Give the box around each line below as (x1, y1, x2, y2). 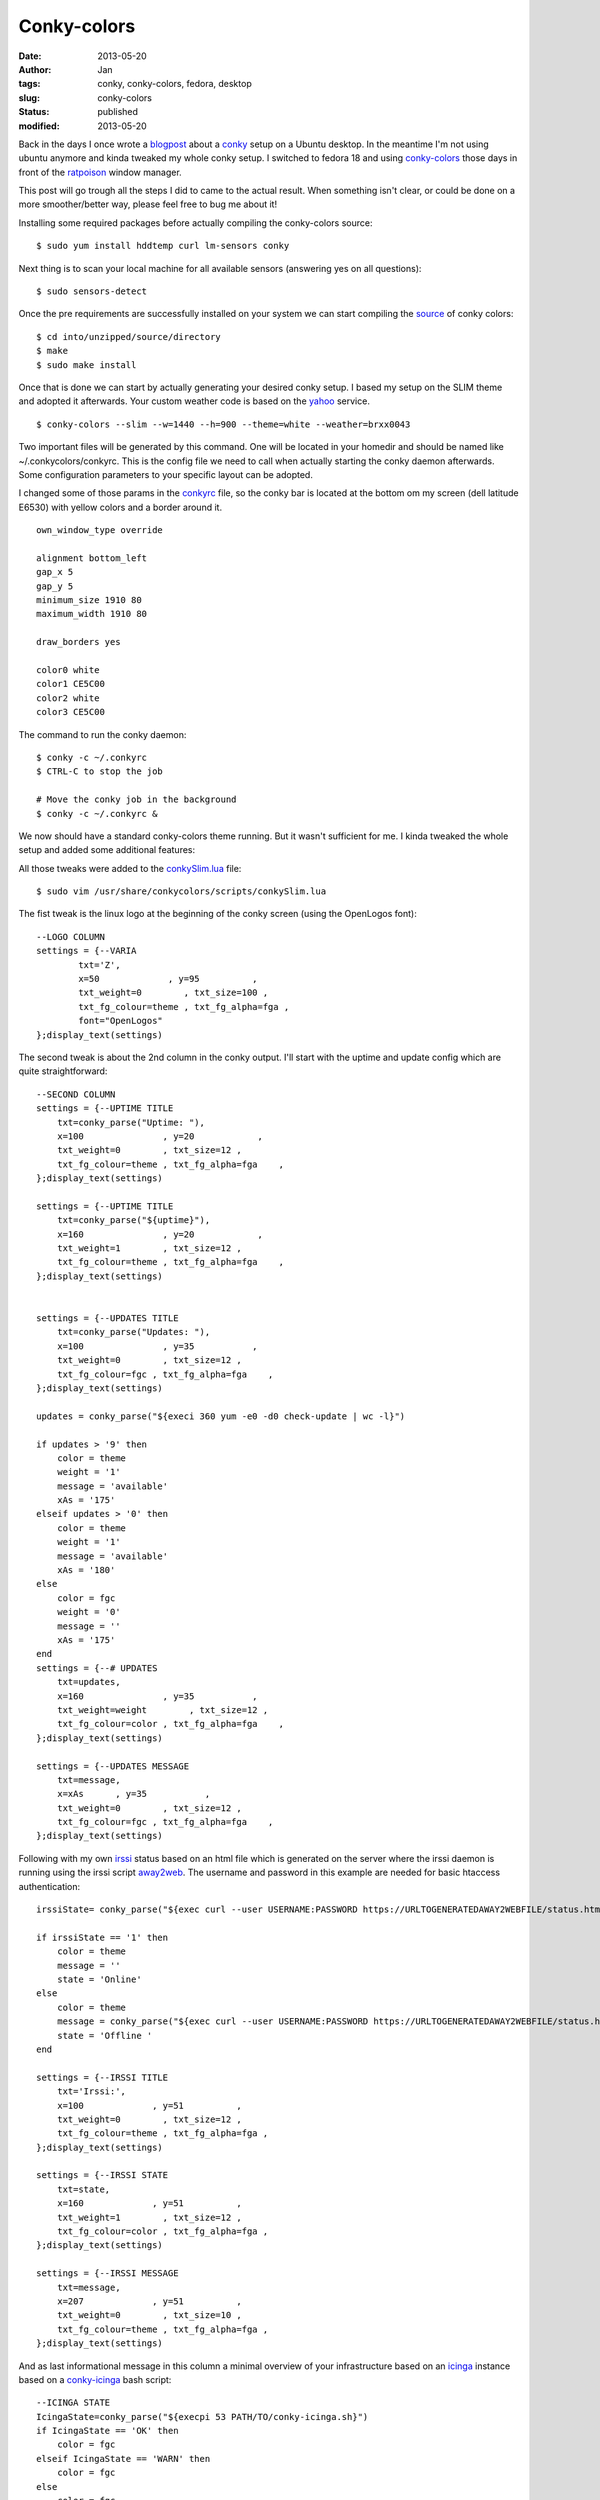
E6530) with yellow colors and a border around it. (18, 501, 223, 513)
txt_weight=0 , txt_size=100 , (78, 987, 269, 999)
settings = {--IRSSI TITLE (36, 2071, 169, 2083)
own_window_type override (36, 525, 164, 536)
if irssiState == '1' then (36, 1931, 169, 1943)
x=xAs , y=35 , (56, 1788, 211, 1800)
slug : (18, 91, 40, 104)
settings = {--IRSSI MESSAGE (36, 2268, 179, 2279)
